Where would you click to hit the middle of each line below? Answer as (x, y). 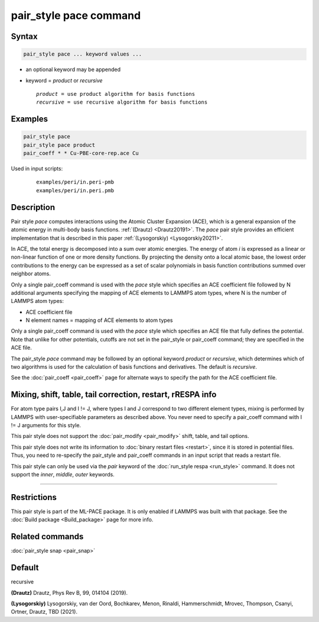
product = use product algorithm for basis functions (115, 94)
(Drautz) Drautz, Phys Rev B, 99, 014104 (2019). (69, 592)
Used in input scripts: (37, 169)
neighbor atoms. (31, 274)
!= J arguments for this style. (46, 426)
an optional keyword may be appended (73, 70)
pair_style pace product (59, 145)
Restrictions (34, 497)
